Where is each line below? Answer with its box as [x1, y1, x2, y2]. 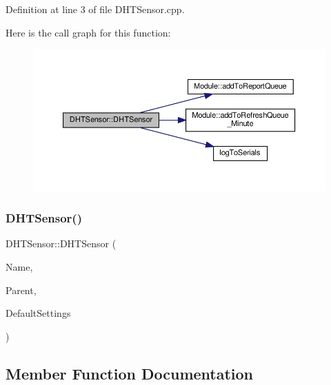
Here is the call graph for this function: [6, 25, 171, 39]
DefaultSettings [6, 306, 71, 320]
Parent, [6, 282, 37, 297]
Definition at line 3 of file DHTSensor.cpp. [6, 2, 185, 16]
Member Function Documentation [6, 362, 254, 384]
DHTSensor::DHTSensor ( [6, 236, 117, 251]
